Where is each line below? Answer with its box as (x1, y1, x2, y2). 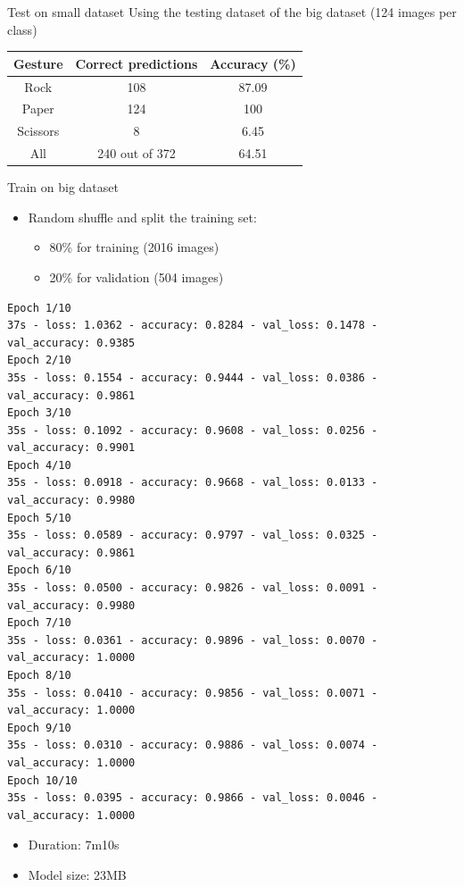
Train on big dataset (7, 178, 119, 197)
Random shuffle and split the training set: (28, 207, 257, 226)
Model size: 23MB (28, 865, 127, 883)
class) (7, 20, 37, 38)
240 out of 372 (97, 144, 176, 163)
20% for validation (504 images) (49, 267, 224, 286)
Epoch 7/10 (7, 616, 71, 630)
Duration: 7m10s (28, 835, 120, 854)
